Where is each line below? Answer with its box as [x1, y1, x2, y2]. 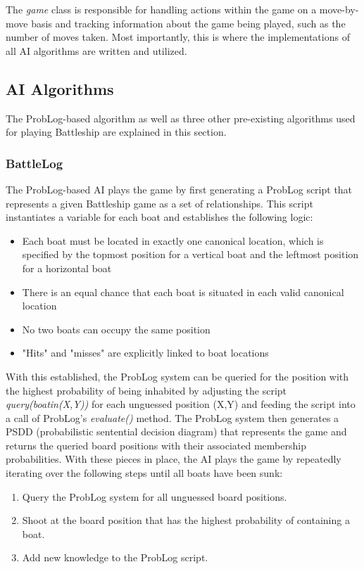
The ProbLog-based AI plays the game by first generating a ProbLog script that [6, 181, 353, 196]
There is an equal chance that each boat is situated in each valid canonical [22, 284, 344, 299]
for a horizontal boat [22, 260, 112, 275]
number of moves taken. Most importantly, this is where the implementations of [6, 30, 350, 44]
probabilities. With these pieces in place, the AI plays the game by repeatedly [6, 452, 341, 466]
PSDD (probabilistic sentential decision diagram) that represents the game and [6, 424, 347, 439]
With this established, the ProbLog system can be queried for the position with [6, 369, 349, 383]
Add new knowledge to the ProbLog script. [22, 550, 208, 565]
